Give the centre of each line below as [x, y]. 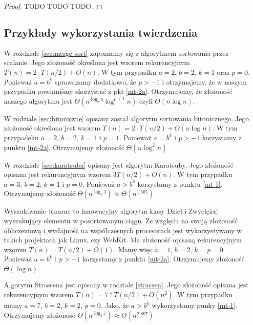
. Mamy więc [133, 249]
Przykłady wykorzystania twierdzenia [101, 32]
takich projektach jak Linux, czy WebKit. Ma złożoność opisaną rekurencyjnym [123, 240]
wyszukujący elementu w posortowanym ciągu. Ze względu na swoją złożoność [121, 220]
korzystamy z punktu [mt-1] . [180, 184]
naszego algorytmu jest [38, 100]
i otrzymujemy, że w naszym [204, 81]
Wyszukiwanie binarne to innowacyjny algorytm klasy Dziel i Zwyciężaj [111, 211]
